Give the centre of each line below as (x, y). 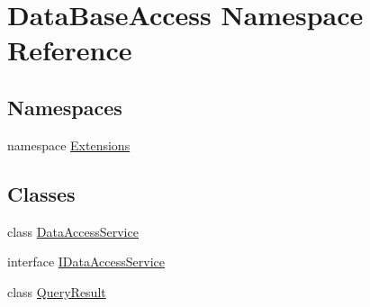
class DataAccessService (73, 231)
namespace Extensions (69, 144)
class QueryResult (57, 291)
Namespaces (65, 107)
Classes (41, 193)
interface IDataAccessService (86, 262)
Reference (70, 50)
